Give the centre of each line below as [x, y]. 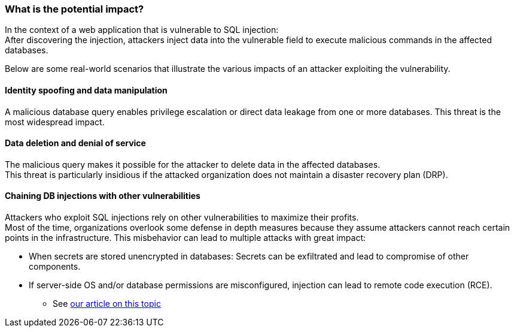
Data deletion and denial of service [75, 143]
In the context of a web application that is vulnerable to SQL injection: [142, 30]
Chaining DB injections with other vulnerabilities [103, 196]
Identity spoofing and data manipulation [86, 90]
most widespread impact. [55, 122]
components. [55, 267]
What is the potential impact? [74, 9]
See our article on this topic [107, 304]
